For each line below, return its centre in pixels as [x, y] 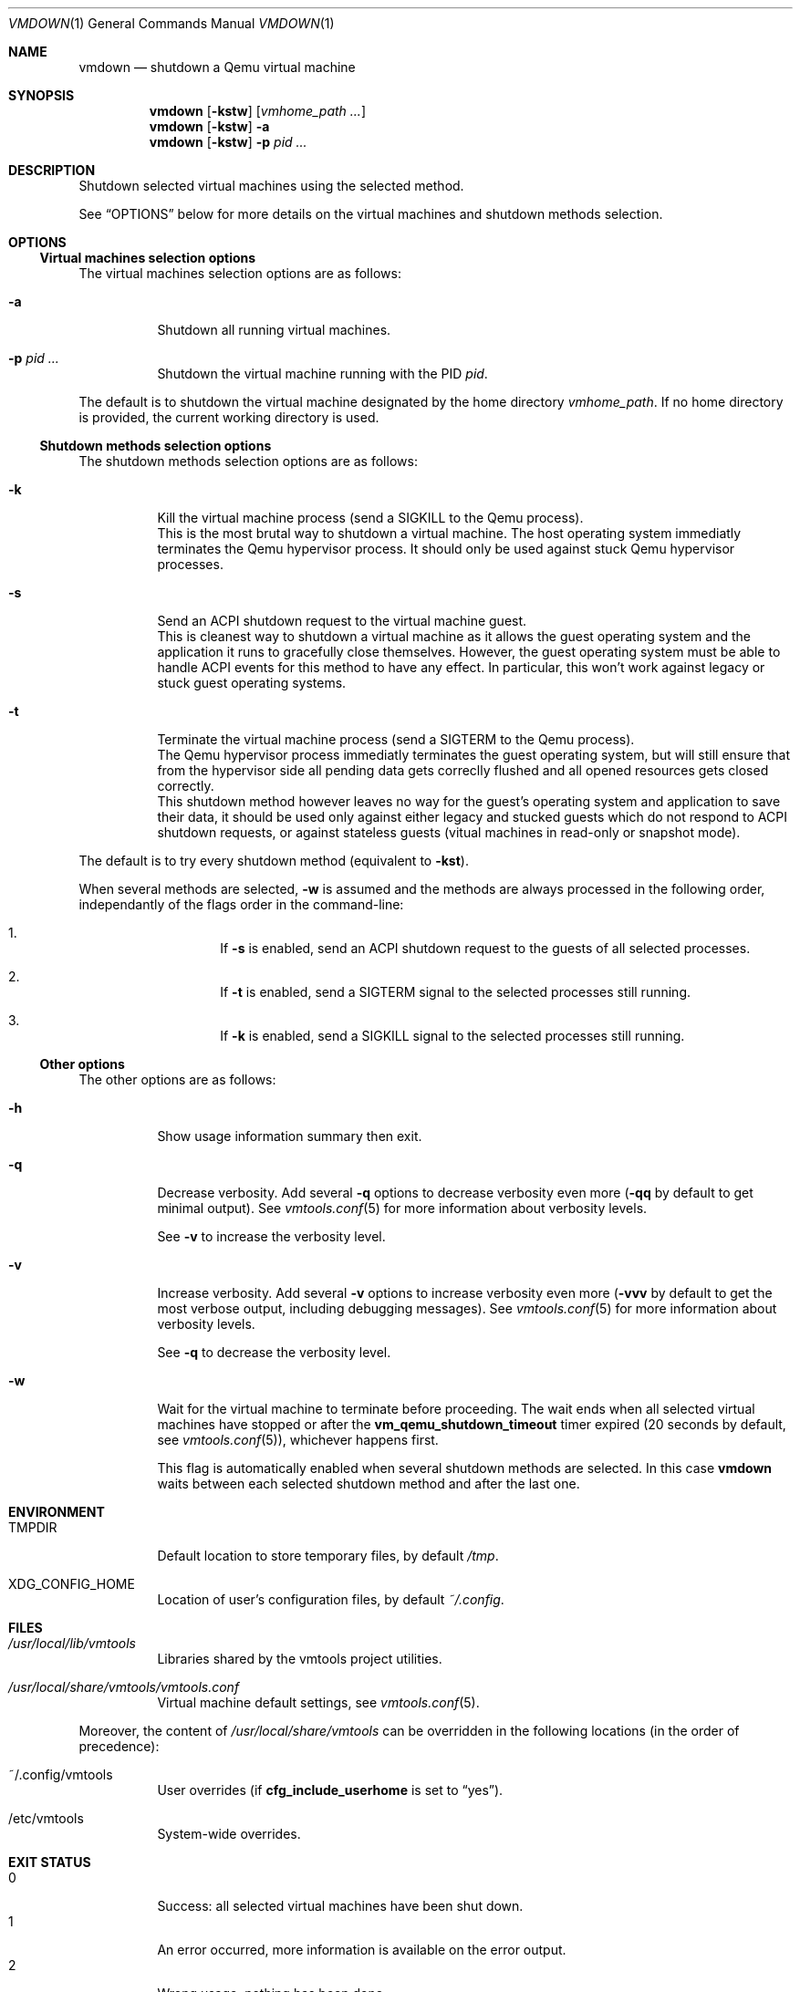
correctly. [186, 786]
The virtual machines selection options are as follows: [240, 273]
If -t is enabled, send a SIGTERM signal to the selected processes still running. [455, 992]
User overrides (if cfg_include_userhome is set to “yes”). [330, 1790]
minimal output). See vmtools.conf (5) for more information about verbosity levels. [402, 1208]
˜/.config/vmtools [61, 1774]
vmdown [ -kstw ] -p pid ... [228, 142]
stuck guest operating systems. [252, 683]
